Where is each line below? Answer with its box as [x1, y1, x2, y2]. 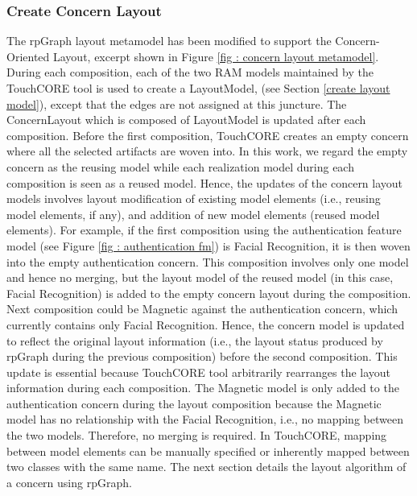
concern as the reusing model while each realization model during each [6, 158, 354, 175]
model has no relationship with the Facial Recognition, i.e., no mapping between [6, 411, 403, 428]
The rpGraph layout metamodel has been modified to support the [6, 32, 332, 49]
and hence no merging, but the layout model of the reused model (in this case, [6, 269, 394, 286]
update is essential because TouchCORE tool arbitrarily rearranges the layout [6, 363, 391, 380]
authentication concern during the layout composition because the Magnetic [6, 395, 382, 411]
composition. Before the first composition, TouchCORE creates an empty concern [6, 126, 409, 143]
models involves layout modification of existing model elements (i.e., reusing [6, 190, 381, 207]
